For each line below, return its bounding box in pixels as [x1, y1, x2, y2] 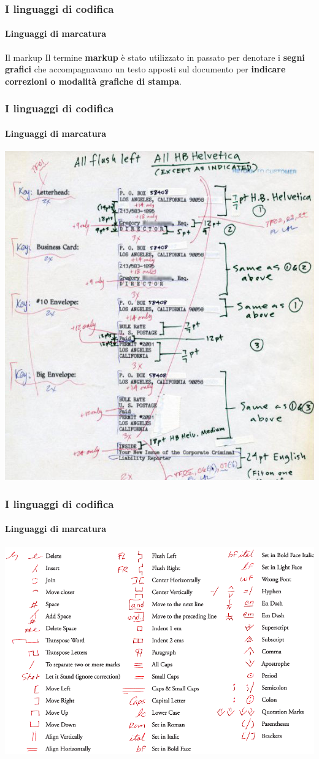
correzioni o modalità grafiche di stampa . [5, 74, 182, 87]
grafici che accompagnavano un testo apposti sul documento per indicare [5, 63, 286, 75]
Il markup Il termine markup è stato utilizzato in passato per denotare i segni [5, 50, 305, 63]
